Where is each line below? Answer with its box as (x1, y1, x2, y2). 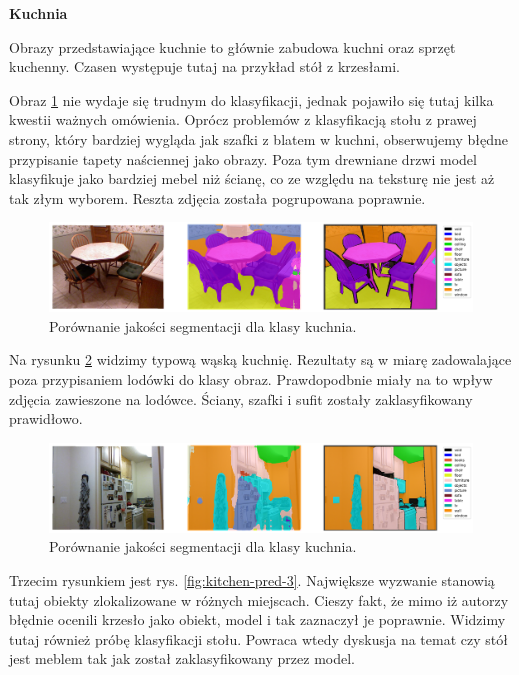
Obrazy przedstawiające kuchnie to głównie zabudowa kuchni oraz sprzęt (9, 36, 456, 57)
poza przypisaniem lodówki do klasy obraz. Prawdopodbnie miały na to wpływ (9, 369, 493, 390)
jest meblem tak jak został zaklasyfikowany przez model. (9, 648, 355, 669)
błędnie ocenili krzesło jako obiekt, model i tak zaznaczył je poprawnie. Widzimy (9, 609, 506, 630)
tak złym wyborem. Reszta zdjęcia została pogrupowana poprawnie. (9, 187, 426, 208)
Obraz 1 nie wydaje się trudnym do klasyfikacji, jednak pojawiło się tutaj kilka (9, 89, 494, 110)
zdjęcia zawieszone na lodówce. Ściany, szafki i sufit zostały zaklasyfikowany (9, 388, 473, 409)
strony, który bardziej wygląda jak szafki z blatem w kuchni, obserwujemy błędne (9, 128, 508, 149)
